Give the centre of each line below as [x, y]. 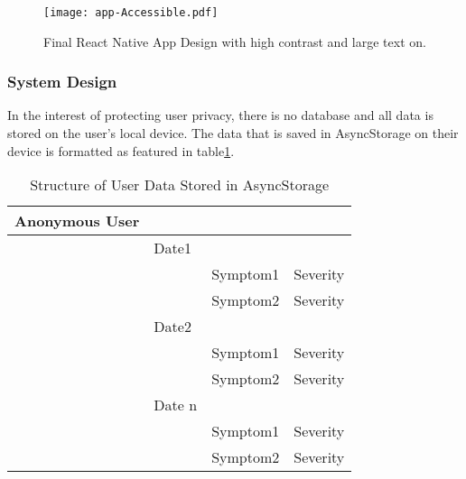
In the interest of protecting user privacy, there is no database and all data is [220, 115]
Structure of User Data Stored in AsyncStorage [180, 185]
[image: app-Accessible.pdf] [131, 13]
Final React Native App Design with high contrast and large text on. [235, 41]
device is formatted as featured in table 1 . [121, 150]
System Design [62, 82]
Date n [176, 405]
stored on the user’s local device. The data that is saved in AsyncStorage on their [233, 133]
